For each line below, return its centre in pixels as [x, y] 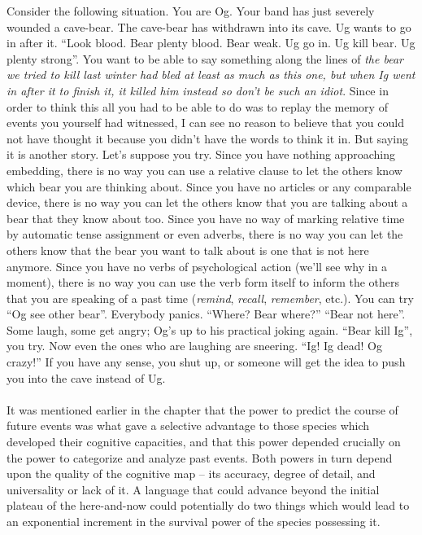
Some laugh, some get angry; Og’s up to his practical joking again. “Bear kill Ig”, [210, 329]
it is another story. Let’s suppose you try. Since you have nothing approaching [201, 154]
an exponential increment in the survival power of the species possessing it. [194, 521]
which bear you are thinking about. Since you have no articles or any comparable [209, 186]
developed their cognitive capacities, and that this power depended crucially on [204, 442]
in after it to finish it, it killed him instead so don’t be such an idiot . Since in [198, 90]
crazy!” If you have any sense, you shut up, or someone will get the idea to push [206, 362]
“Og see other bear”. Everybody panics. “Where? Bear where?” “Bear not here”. [206, 314]
